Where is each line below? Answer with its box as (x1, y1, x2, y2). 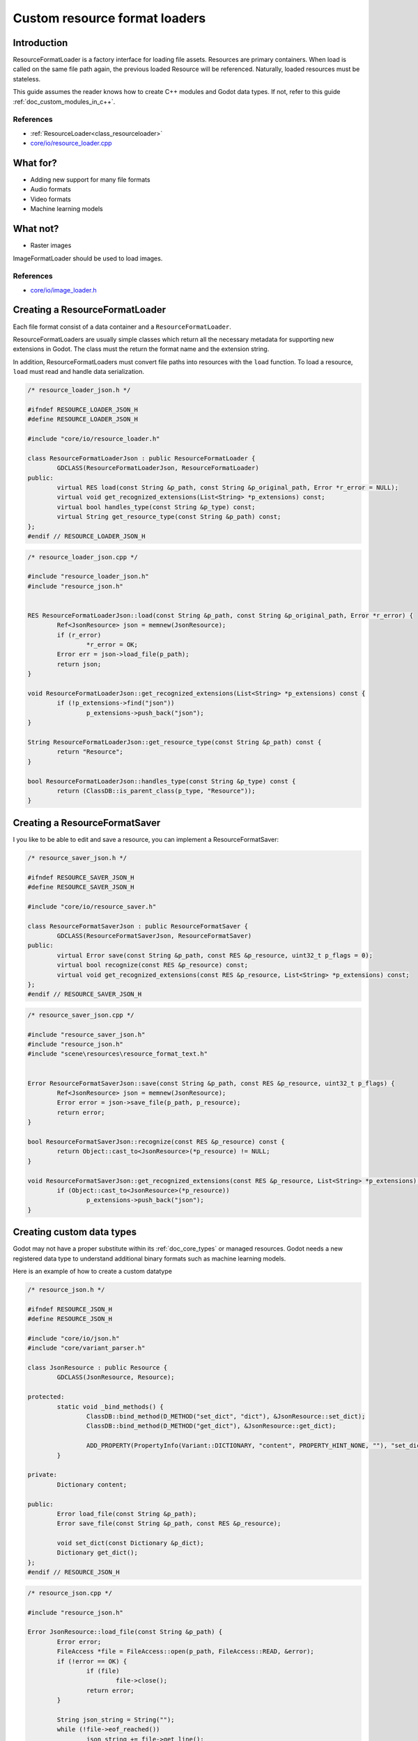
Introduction (13, 37, 68, 49)
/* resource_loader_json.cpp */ (27, 553, 139, 561)
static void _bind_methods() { (56, 1403, 164, 1410)
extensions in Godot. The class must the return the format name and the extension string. (13, 345, 270, 353)
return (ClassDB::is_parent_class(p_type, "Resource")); (56, 787, 256, 795)
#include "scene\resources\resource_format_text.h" (27, 1050, 208, 1058)
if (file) (86, 1666, 120, 1675)
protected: (27, 1393, 65, 1401)
